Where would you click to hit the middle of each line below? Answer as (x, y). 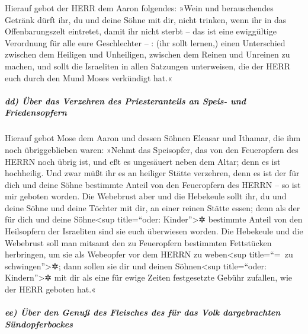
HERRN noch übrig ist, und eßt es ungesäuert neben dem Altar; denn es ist (143, 161)
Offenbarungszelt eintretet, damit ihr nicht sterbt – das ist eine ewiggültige (141, 31)
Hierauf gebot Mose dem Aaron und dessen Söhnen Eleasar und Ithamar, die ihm (153, 138)
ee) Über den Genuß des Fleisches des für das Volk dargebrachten (143, 312)
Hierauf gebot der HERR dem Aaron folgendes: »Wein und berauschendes (139, 8)
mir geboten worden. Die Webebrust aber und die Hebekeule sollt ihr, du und (146, 196)
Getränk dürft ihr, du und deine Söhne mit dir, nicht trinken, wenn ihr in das (146, 19)
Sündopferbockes (39, 324)
